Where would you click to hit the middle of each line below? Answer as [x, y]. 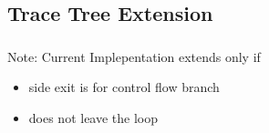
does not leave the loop [93, 117]
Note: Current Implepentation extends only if [134, 56]
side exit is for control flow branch [124, 87]
